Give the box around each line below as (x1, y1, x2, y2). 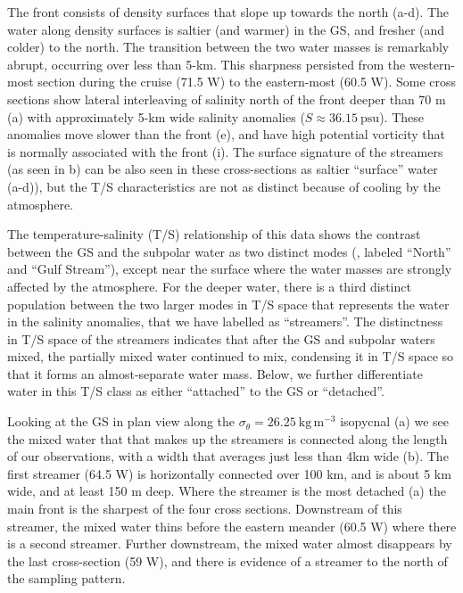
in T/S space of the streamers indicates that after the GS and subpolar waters (7, 329, 435, 348)
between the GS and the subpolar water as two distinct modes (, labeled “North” (7, 242, 451, 260)
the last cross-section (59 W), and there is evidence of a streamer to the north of (7, 551, 448, 570)
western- (409, 54, 455, 73)
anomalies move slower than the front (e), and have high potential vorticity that (7, 125, 446, 144)
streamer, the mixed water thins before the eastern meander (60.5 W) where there (7, 516, 457, 535)
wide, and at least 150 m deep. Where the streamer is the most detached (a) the (7, 482, 446, 500)
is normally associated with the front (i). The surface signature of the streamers (7, 142, 443, 161)
